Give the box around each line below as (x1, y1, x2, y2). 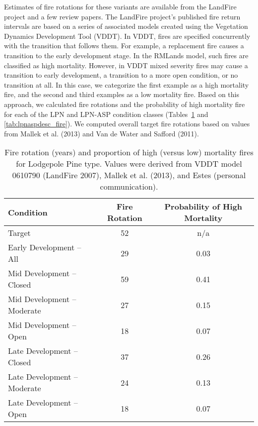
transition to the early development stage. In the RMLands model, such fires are (4, 50, 249, 60)
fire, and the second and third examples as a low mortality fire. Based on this (4, 89, 239, 100)
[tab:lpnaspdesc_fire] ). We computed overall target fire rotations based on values (4, 118, 250, 129)
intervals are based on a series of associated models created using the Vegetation (4, 21, 248, 31)
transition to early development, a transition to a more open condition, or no (4, 70, 238, 80)
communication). (100, 181, 158, 193)
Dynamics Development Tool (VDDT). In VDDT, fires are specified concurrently (4, 30, 251, 41)
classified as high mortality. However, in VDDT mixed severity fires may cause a (4, 60, 248, 70)
